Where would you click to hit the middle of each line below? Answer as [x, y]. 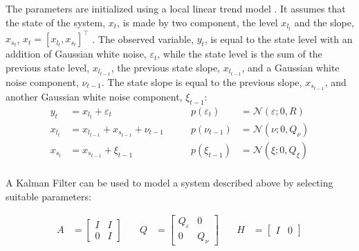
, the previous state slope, [166, 67]
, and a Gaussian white [291, 67]
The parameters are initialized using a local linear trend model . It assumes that [176, 8]
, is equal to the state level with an [278, 38]
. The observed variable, [143, 38]
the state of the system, [56, 22]
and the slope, [324, 22]
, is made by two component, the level [197, 22]
